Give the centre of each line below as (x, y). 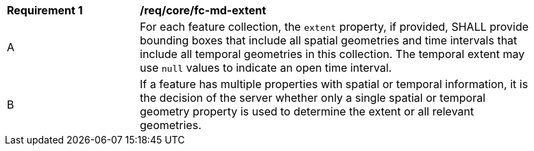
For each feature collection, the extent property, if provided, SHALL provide (335, 27)
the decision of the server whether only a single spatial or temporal (313, 98)
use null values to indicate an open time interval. (266, 68)
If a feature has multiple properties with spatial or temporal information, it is (334, 84)
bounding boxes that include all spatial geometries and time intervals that (329, 40)
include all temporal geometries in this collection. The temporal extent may (332, 54)
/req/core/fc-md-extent (203, 10)
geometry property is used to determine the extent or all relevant (307, 111)
